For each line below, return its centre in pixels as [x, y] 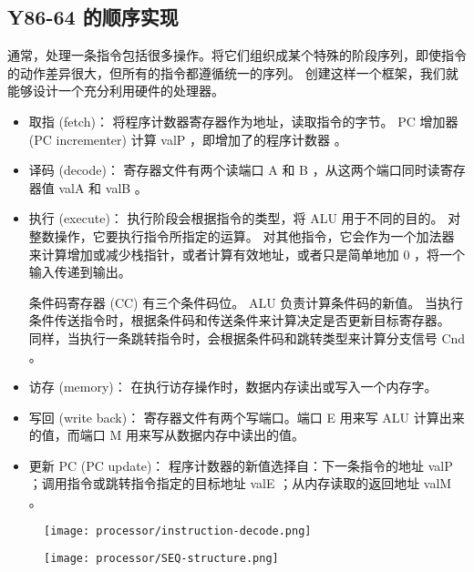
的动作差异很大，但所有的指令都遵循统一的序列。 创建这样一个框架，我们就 [233, 72]
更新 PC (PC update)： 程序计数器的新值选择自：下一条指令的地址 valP [241, 465]
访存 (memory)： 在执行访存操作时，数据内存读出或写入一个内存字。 [233, 387]
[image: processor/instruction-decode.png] [178, 531]
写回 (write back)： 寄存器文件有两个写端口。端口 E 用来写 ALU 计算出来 [247, 417]
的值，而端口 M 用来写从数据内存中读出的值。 [166, 435]
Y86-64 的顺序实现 [93, 17]
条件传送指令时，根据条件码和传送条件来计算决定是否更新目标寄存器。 [239, 320]
